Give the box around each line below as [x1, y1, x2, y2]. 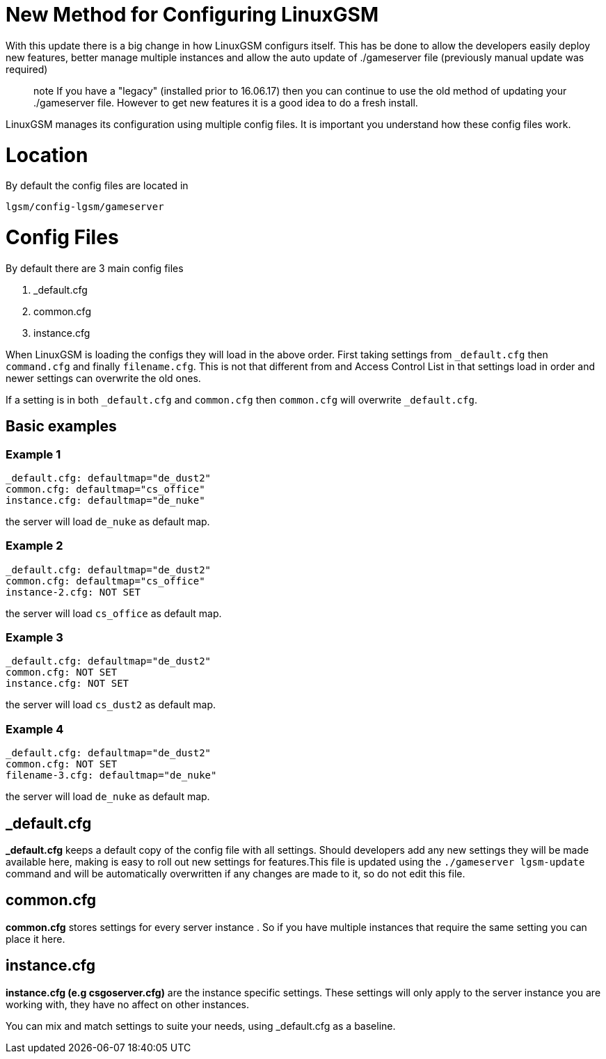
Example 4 [6, 722, 64, 736]
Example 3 [6, 630, 63, 645]
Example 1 [6, 447, 61, 461]
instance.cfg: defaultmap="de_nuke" [6, 494, 205, 506]
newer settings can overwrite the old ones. [6, 372, 201, 384]
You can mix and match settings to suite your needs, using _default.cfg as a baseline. [6, 1019, 396, 1032]
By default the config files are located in [6, 180, 189, 192]
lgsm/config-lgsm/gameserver [6, 201, 164, 213]
